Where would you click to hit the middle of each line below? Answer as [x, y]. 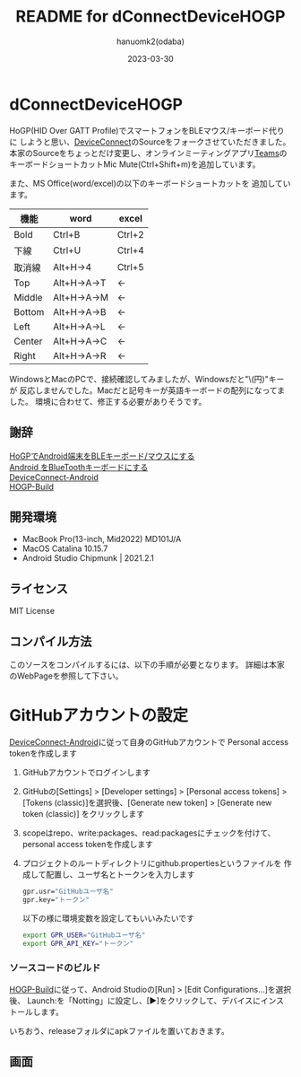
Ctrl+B [66, 234]
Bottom [29, 311]
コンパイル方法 [51, 641]
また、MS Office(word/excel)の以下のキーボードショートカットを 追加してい [150, 183]
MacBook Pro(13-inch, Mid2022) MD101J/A [102, 539]
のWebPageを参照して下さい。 [66, 676]
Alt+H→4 [72, 267]
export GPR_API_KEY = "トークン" [78, 943]
